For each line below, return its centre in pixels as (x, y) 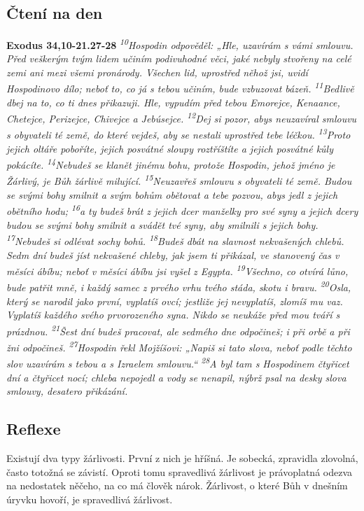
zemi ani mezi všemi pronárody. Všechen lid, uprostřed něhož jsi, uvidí (157, 72)
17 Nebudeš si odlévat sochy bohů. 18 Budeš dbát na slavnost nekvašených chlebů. (175, 240)
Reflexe (34, 429)
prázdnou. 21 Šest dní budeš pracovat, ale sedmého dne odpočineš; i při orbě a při (178, 330)
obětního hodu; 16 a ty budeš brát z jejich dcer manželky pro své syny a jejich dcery (182, 210)
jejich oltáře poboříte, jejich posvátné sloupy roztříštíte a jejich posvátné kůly (170, 148)
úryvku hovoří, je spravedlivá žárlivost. (90, 499)
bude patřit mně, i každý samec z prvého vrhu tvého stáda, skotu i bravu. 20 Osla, (179, 286)
